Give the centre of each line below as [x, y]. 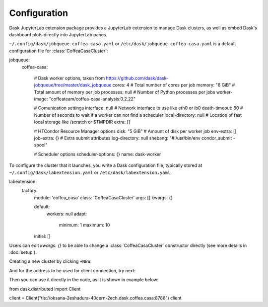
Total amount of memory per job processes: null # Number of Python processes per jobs [125, 92]
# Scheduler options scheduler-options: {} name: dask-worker [98, 154]
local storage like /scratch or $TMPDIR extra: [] [82, 122]
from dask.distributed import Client [45, 289]
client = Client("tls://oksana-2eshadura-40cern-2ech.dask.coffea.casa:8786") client [95, 298]
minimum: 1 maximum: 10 [84, 225]
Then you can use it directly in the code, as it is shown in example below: [84, 280]
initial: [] [42, 236]
